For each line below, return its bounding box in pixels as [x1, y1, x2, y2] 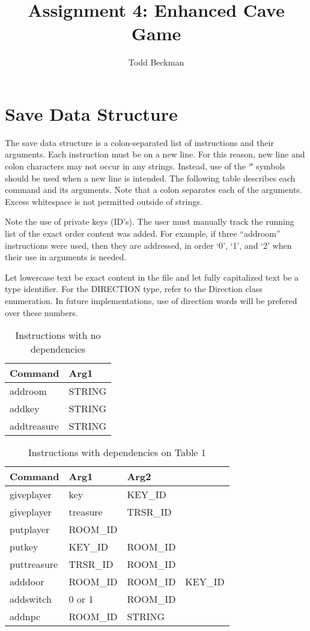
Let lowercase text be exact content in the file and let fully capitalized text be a [5, 270, 299, 283]
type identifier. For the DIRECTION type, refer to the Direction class [5, 282, 263, 295]
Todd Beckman [128, 56, 184, 69]
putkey [10, 540, 38, 554]
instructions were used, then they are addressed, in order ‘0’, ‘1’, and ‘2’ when [5, 239, 292, 251]
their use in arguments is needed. [5, 251, 127, 263]
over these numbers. [5, 306, 78, 319]
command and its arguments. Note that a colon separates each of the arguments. [5, 183, 302, 196]
